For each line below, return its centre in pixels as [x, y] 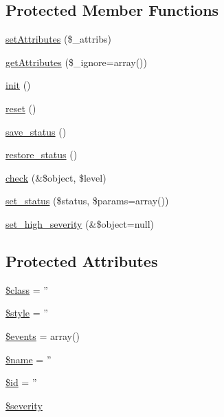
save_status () [36, 131]
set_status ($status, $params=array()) [87, 201]
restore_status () [42, 154]
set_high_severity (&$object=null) [80, 223]
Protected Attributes [82, 260]
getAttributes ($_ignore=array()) [76, 62]
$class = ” [27, 289]
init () [18, 85]
